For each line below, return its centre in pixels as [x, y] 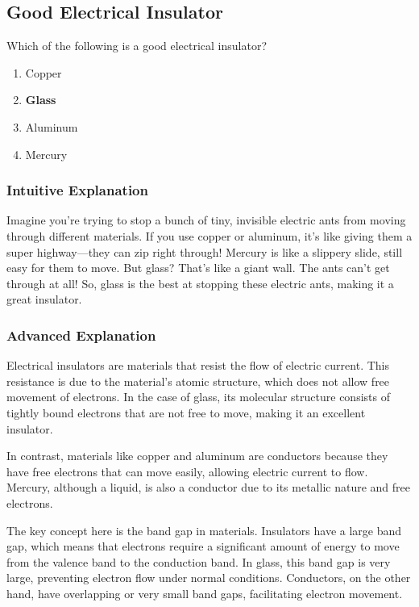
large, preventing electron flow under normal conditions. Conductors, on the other [209, 578]
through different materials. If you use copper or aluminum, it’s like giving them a [209, 235]
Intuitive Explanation [77, 190]
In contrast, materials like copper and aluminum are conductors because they [197, 456]
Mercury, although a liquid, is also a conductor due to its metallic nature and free [208, 487]
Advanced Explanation [81, 335]
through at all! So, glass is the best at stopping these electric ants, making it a [200, 283]
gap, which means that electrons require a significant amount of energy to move [203, 546]
